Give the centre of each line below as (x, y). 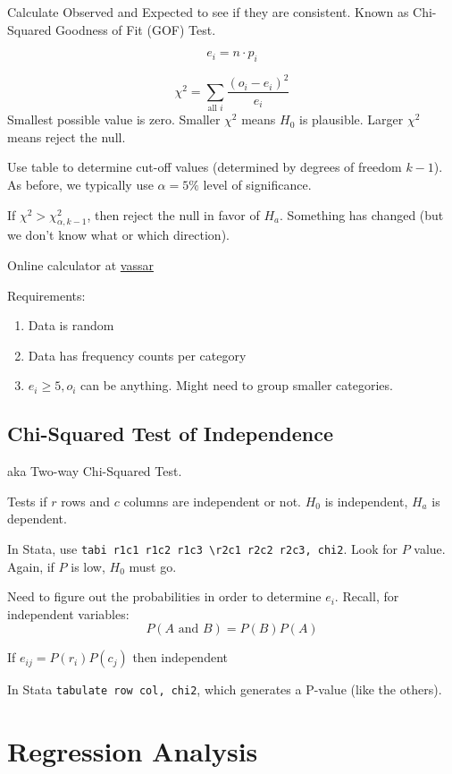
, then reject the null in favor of (173, 214)
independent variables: (68, 613)
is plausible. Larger (351, 119)
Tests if (27, 501)
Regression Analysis (133, 751)
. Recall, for (367, 596)
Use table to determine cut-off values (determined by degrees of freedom (205, 167)
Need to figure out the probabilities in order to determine (164, 596)
